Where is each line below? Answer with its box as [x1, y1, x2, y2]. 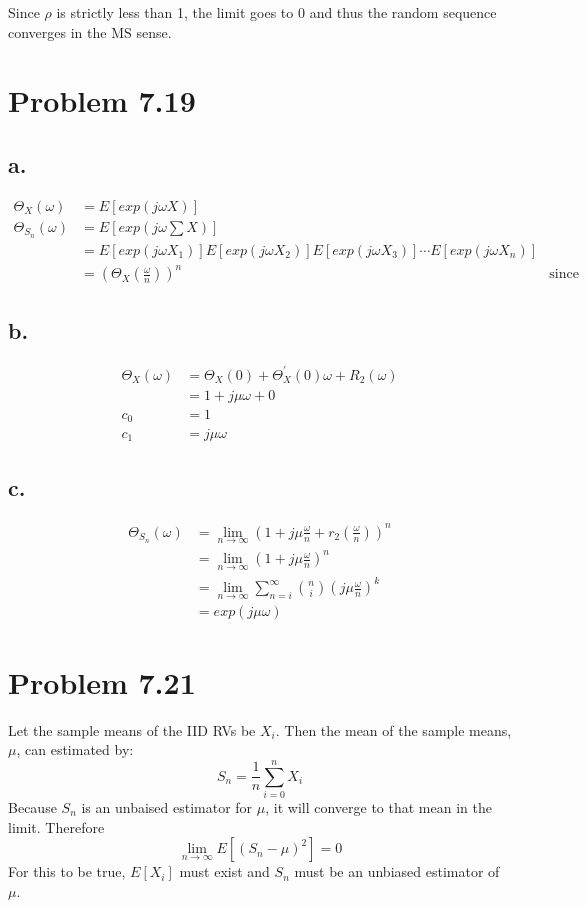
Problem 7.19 [8, 80, 196, 121]
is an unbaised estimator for [81, 796, 253, 817]
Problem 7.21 [8, 661, 196, 702]
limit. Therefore [8, 816, 105, 837]
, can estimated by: [16, 739, 134, 760]
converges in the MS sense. [8, 21, 172, 42]
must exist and [179, 861, 270, 882]
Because [8, 796, 57, 817]
